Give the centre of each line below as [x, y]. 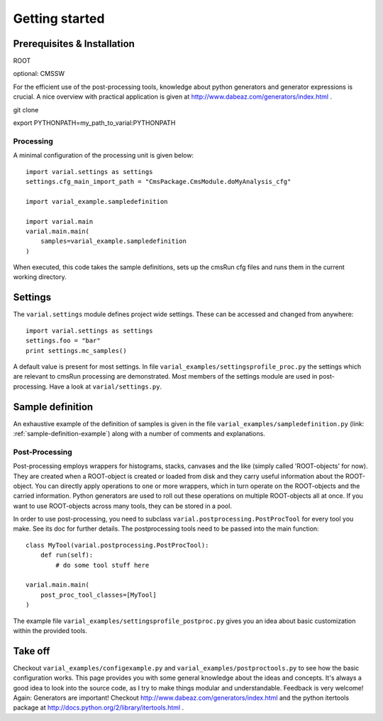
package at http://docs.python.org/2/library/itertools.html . [99, 708]
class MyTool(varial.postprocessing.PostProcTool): [117, 545]
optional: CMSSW [39, 74]
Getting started [59, 18]
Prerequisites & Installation [74, 44]
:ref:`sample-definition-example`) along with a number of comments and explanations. [139, 434]
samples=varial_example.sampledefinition [113, 241]
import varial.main [60, 221]
